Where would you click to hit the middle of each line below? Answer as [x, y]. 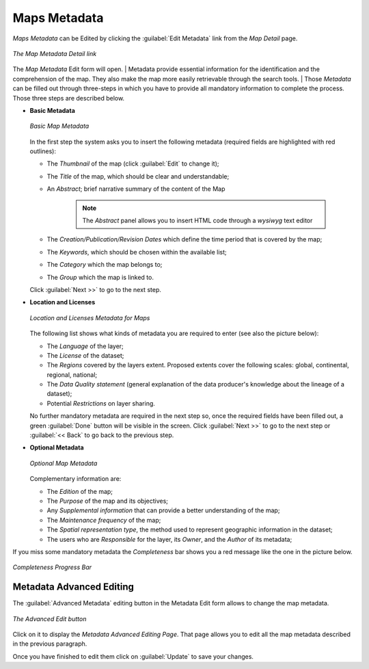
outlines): [43, 151]
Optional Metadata [57, 447]
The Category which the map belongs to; [105, 265]
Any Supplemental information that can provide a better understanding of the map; [163, 510]
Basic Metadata [52, 110]
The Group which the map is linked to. [100, 277]
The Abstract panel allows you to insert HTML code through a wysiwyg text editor [197, 221]
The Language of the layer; [85, 346]
